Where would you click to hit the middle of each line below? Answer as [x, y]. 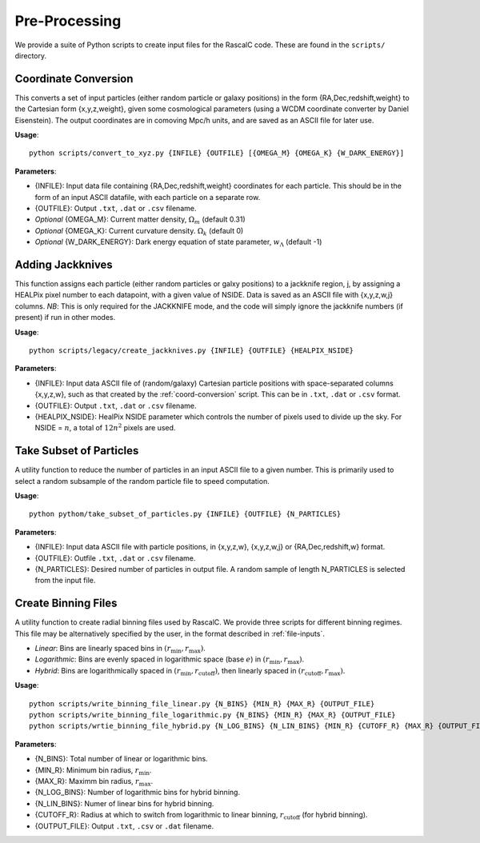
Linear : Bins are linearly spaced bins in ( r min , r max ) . [120, 649]
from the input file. [65, 581]
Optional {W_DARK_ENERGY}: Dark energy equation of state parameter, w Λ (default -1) [178, 242]
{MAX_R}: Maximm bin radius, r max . [94, 782]
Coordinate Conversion [74, 79]
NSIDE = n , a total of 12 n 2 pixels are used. [105, 427]
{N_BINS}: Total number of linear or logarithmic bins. [121, 759]
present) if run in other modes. [65, 318]
